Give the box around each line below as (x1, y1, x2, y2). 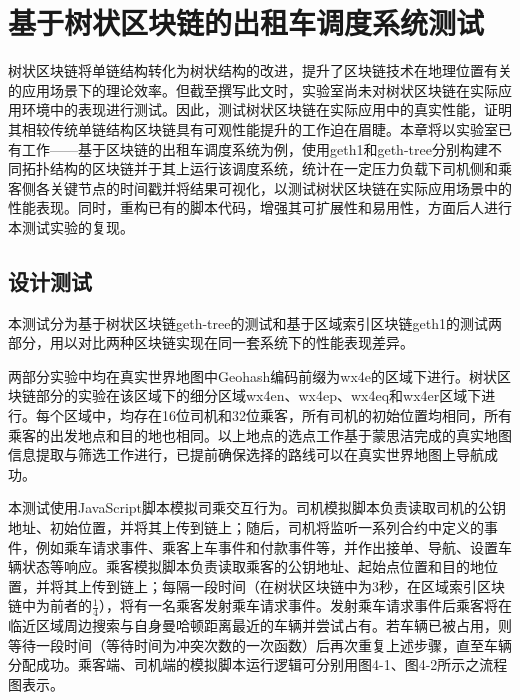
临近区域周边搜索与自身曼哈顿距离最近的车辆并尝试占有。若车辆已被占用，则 (8, 615, 512, 636)
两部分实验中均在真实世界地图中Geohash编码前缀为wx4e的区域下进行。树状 (8, 365, 498, 386)
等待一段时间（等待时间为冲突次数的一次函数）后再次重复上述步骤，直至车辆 (8, 634, 512, 655)
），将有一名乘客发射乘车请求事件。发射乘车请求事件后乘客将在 (98, 595, 512, 616)
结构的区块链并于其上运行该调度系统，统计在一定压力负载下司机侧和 (49, 158, 498, 179)
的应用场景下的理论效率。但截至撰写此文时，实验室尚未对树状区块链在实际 (8, 79, 498, 100)
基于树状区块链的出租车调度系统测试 (8, 2, 485, 43)
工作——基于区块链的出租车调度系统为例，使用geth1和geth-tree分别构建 (21, 138, 488, 159)
